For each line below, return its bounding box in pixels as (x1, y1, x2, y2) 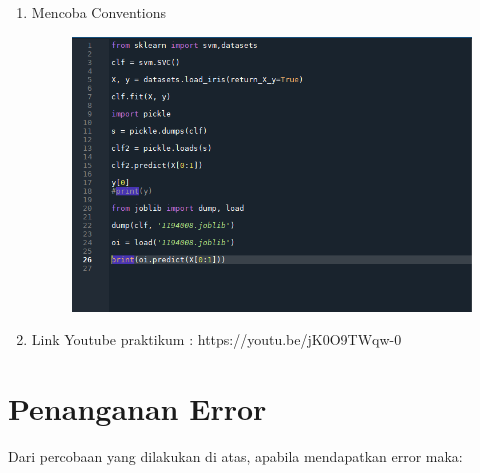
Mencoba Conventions (31, 2, 167, 22)
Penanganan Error (8, 387, 267, 428)
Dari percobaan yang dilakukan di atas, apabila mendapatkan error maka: (8, 445, 463, 466)
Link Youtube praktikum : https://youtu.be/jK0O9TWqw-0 (31, 329, 402, 350)
